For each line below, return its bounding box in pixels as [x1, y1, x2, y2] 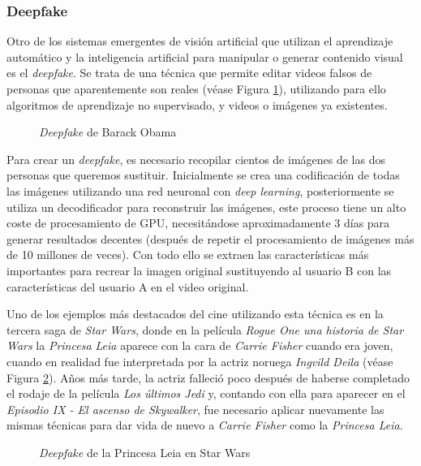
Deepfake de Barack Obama [39, 123, 177, 140]
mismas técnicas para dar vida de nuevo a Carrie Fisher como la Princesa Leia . [6, 416, 403, 434]
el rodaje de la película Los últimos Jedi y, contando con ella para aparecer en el [6, 385, 406, 402]
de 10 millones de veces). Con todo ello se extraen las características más [6, 246, 369, 263]
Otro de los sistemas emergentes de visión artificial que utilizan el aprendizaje [6, 32, 393, 50]
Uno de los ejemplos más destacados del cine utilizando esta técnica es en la [6, 305, 384, 322]
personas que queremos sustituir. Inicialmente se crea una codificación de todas [6, 166, 400, 183]
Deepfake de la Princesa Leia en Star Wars [39, 443, 251, 460]
